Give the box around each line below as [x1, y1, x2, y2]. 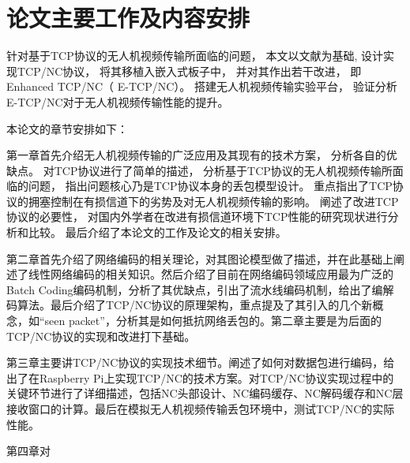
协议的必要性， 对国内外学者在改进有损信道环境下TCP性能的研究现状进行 [6, 208, 388, 225]
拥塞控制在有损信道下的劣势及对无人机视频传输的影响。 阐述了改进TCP [28, 192, 399, 209]
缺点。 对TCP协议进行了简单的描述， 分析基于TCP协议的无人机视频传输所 [6, 162, 393, 178]
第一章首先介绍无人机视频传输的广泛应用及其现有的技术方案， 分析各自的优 [6, 147, 397, 163]
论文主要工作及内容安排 [6, 2, 250, 34]
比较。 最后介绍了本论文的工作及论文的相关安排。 [28, 224, 287, 241]
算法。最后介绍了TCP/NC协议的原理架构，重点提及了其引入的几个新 [17, 297, 373, 313]
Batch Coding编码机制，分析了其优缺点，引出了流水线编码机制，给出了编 [6, 281, 383, 297]
